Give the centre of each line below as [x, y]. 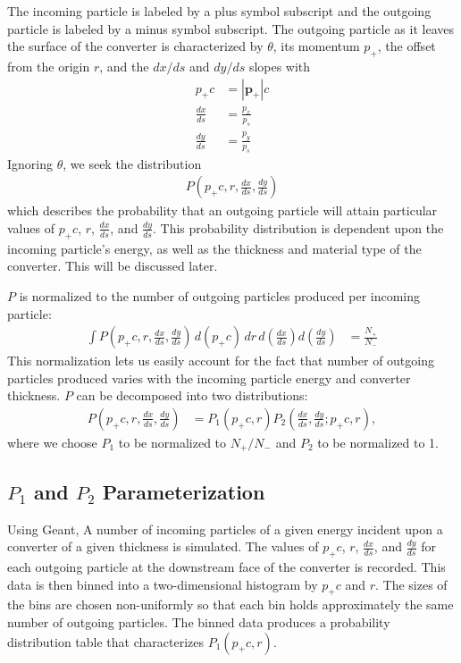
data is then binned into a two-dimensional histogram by [163, 584]
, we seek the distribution [132, 163]
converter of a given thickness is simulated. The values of [163, 546]
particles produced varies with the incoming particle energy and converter [209, 378]
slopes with [280, 66]
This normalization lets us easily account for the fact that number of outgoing [221, 361]
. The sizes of [411, 584]
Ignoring [30, 163]
